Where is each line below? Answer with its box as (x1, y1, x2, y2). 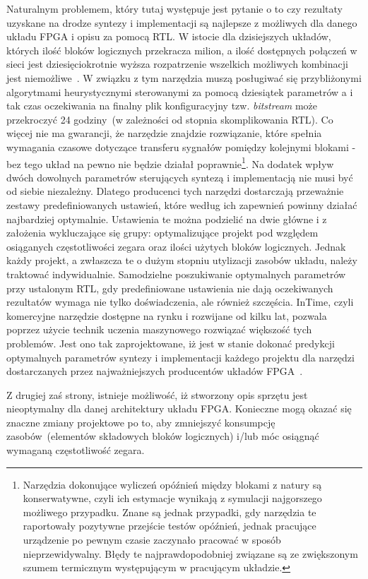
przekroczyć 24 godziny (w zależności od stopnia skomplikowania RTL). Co (6, 112, 333, 126)
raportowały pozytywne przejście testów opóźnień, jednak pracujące (23, 518, 316, 533)
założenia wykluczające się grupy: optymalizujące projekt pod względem (6, 225, 319, 240)
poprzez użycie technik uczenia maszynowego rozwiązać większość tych (6, 322, 312, 337)
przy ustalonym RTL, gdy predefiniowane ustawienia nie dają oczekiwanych (6, 280, 333, 295)
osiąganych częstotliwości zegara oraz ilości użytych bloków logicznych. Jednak (6, 239, 346, 253)
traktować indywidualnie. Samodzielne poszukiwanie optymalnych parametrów (6, 266, 346, 281)
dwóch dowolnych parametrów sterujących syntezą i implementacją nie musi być (6, 169, 353, 184)
